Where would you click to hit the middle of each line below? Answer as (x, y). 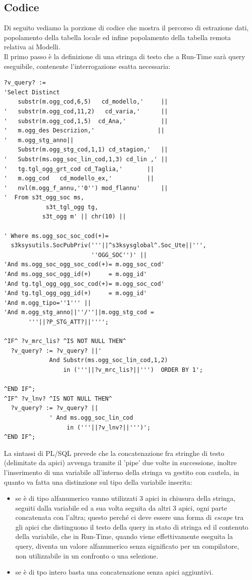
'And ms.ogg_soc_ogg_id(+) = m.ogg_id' (76, 274)
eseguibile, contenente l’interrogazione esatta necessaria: (87, 66)
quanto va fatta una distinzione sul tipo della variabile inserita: (98, 482)
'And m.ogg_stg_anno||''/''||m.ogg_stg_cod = (79, 312)
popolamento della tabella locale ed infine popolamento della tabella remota (117, 37)
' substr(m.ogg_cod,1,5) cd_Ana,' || (86, 121)
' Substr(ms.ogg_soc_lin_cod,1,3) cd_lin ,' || (86, 159)
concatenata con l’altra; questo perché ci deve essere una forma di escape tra (129, 517)
